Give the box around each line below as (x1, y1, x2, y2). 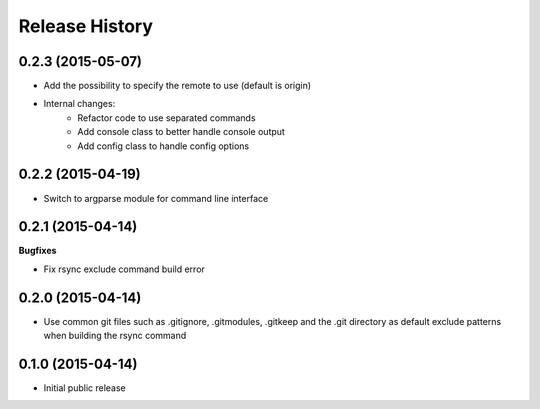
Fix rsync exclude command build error (43, 263, 205, 275)
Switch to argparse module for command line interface (43, 192, 269, 204)
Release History (18, 15, 154, 37)
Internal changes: (43, 98, 116, 110)
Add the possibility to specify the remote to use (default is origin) (43, 80, 312, 92)
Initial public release (43, 382, 127, 394)
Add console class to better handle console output (77, 126, 285, 138)
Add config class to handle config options (77, 140, 250, 152)
